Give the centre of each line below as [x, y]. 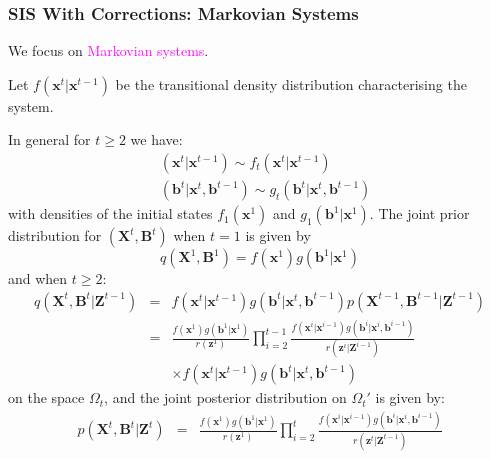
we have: [156, 139]
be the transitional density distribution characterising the [291, 83]
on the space [46, 397]
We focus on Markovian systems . [108, 50]
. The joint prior [419, 213]
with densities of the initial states [110, 213]
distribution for [55, 235]
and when [38, 278]
